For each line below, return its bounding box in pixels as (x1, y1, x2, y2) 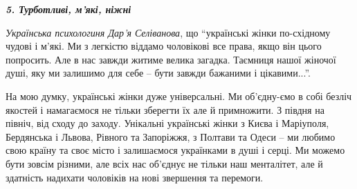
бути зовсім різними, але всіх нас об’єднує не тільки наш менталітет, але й (6, 156, 323, 170)
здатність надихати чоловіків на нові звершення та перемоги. (6, 170, 264, 184)
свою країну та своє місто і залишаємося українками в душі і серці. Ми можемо (6, 143, 345, 157)
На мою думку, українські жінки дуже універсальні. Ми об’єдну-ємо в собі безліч (6, 88, 352, 103)
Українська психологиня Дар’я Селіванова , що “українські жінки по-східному (6, 25, 331, 39)
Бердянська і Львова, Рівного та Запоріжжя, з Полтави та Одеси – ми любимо (6, 129, 336, 143)
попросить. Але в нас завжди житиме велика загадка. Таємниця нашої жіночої (6, 52, 336, 66)
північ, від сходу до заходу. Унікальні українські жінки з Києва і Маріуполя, (6, 116, 329, 130)
